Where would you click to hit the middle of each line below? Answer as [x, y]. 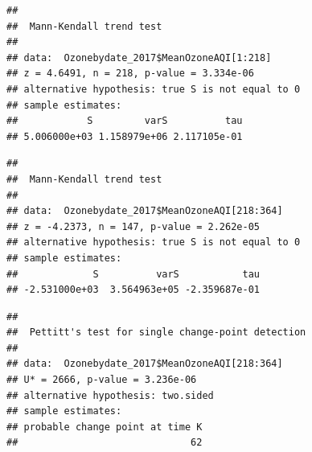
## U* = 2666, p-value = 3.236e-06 [102, 380]
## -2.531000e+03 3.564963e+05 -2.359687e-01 [133, 290]
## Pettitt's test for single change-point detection [156, 333]
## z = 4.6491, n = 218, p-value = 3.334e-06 [130, 74]
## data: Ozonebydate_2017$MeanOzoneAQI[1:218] [139, 58]
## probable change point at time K [105, 427]
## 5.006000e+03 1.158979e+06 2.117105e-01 [125, 136]
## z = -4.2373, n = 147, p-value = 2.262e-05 [133, 226]
